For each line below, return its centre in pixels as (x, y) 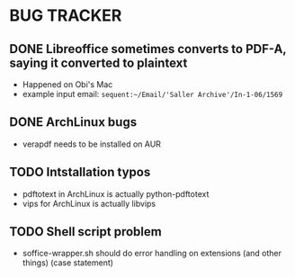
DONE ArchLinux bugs (73, 122)
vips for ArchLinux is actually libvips (89, 203)
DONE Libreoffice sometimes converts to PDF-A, (148, 49)
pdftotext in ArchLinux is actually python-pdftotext (116, 193)
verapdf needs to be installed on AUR (92, 144)
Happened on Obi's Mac (67, 85)
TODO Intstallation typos (80, 172)
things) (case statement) (68, 263)
